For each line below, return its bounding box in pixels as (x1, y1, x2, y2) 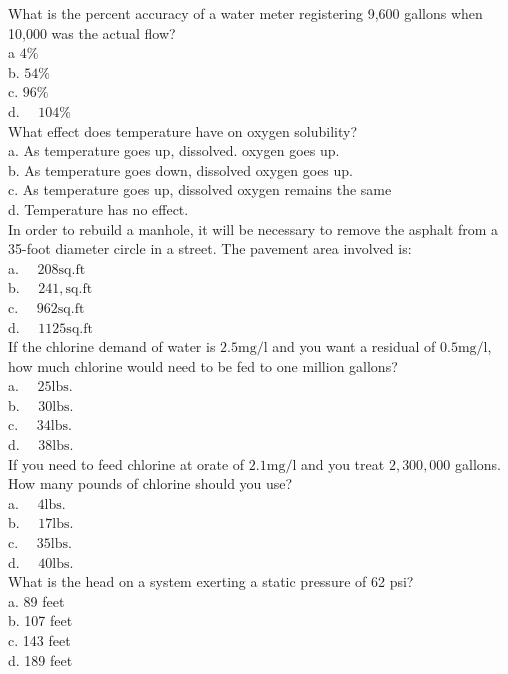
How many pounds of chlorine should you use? (8, 473, 293, 494)
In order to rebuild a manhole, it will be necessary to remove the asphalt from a (8, 218, 499, 239)
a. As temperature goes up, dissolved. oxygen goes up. (8, 140, 340, 161)
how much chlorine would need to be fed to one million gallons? (8, 355, 398, 376)
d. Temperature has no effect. (8, 198, 189, 219)
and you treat (300, 453, 385, 474)
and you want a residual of (272, 336, 436, 357)
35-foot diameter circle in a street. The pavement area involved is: (8, 238, 412, 259)
